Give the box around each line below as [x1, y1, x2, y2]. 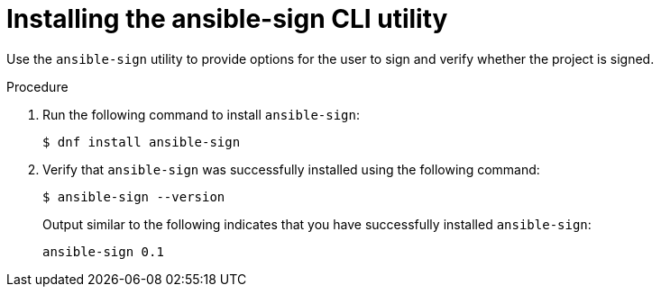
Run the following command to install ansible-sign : [42, 106, 361, 122]
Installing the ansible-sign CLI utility [6, 4, 448, 34]
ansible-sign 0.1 [42, 244, 164, 259]
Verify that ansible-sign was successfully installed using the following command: [42, 161, 540, 177]
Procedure [6, 78, 69, 94]
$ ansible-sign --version [42, 189, 225, 204]
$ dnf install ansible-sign [42, 134, 241, 149]
